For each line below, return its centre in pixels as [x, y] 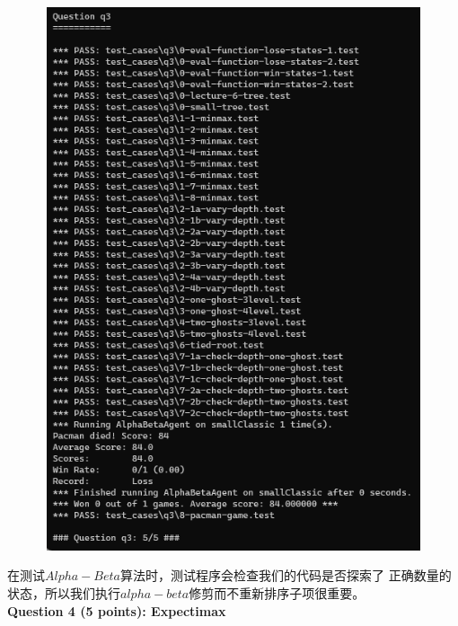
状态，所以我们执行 [64, 592]
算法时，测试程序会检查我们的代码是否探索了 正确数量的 [286, 575]
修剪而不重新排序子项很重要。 [277, 592]
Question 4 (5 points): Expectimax [117, 610]
